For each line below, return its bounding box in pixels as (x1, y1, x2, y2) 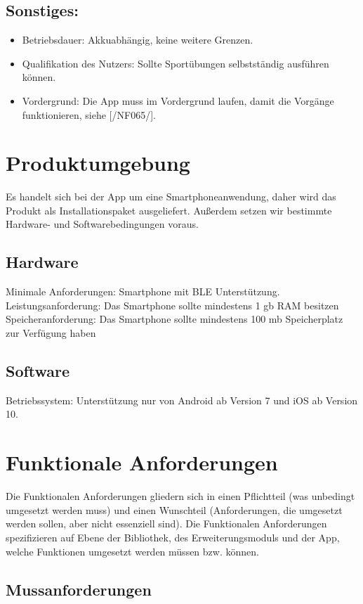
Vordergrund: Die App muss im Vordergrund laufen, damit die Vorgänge (22, 93, 334, 108)
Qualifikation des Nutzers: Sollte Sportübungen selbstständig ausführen (22, 56, 329, 70)
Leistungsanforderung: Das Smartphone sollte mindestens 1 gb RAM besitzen (6, 297, 339, 312)
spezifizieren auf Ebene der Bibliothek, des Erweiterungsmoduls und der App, (6, 529, 340, 544)
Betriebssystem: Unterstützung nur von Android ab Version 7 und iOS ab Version (6, 392, 358, 407)
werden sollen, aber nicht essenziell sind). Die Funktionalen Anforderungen (6, 516, 327, 531)
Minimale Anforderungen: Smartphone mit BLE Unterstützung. (6, 284, 280, 299)
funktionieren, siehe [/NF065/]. (22, 107, 156, 122)
